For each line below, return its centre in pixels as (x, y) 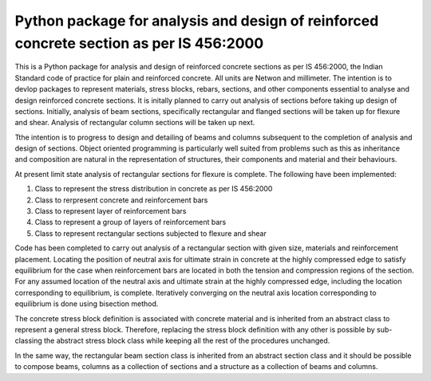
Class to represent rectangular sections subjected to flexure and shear (151, 233)
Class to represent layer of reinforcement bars (111, 211)
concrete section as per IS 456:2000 (139, 43)
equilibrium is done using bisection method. (87, 304)
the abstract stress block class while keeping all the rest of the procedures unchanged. (187, 341)
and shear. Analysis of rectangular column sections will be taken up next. (135, 123)
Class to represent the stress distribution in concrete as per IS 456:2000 (154, 189)
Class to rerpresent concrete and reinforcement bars (121, 200)
